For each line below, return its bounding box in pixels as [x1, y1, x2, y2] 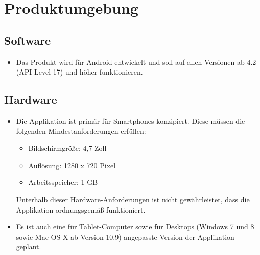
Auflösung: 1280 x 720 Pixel [28, 159, 116, 170]
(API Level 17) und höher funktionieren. [16, 66, 143, 77]
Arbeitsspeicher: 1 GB [28, 177, 98, 188]
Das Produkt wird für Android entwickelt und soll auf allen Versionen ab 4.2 [16, 56, 256, 67]
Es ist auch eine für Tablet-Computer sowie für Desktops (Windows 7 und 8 [16, 221, 254, 232]
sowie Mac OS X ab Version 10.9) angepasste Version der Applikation [16, 231, 234, 242]
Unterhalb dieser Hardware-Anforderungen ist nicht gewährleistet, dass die [16, 194, 250, 204]
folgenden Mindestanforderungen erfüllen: [16, 125, 146, 136]
